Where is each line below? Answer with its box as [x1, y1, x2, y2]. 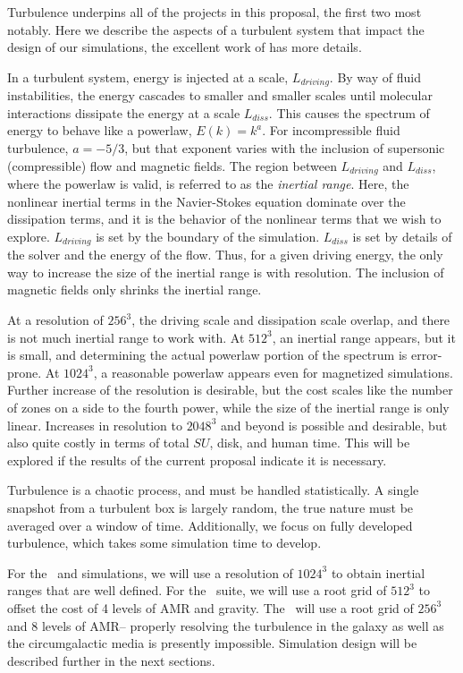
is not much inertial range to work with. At [7, 328, 245, 346]
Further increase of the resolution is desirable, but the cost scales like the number [7, 380, 453, 399]
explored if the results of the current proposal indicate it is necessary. [7, 450, 387, 469]
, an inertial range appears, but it [272, 328, 456, 346]
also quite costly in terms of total [7, 433, 189, 452]
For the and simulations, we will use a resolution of [7, 563, 293, 582]
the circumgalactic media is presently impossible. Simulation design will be [7, 634, 417, 652]
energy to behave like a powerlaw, [7, 121, 192, 140]
